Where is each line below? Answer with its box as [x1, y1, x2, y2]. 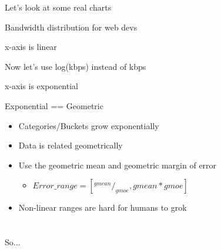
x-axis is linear [5, 40, 57, 53]
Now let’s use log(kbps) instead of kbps [5, 60, 146, 72]
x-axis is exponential [5, 80, 78, 92]
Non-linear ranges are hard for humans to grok [18, 201, 187, 214]
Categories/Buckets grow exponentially [18, 119, 159, 131]
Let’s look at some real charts [5, 1, 112, 13]
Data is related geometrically [18, 139, 123, 151]
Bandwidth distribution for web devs [5, 21, 138, 33]
